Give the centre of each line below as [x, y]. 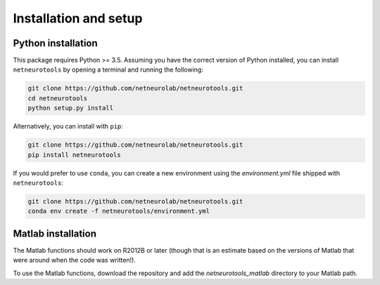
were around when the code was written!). [75, 260]
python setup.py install [71, 108]
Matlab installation [55, 233]
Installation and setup [78, 18]
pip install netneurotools [74, 155]
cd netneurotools [58, 98]
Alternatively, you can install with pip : [68, 126]
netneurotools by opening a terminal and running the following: [108, 69]
